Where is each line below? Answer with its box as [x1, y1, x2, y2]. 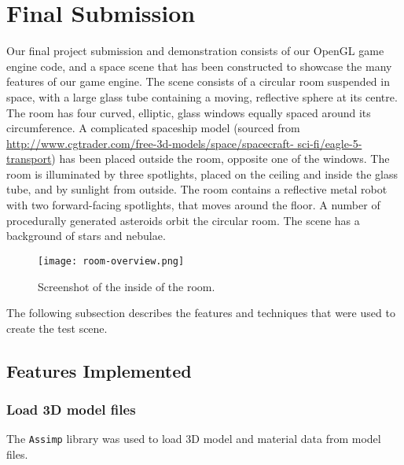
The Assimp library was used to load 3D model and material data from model [6, 430, 381, 447]
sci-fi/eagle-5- [297, 135, 362, 151]
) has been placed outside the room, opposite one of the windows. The [51, 150, 390, 167]
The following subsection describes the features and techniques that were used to [6, 304, 395, 321]
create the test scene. [6, 319, 108, 336]
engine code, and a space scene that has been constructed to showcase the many [6, 57, 392, 74]
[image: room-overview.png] [38, 255, 185, 267]
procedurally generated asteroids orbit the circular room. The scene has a [6, 212, 360, 228]
